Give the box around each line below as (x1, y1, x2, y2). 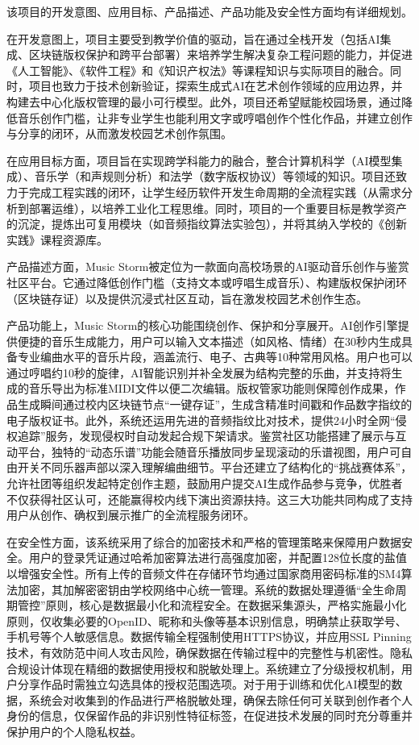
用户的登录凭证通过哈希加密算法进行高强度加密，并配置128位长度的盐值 (28, 549, 407, 566)
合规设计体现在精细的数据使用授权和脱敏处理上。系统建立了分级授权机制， (6, 660, 401, 676)
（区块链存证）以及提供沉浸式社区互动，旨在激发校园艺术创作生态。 (6, 289, 367, 306)
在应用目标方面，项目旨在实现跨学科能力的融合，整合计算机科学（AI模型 (6, 152, 392, 169)
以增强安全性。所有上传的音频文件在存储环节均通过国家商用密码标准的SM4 (6, 565, 401, 581)
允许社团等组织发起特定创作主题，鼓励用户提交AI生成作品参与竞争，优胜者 (6, 475, 403, 492)
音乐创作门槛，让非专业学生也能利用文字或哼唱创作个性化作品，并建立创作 (17, 109, 413, 126)
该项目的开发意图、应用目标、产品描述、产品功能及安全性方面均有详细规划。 (6, 3, 413, 19)
